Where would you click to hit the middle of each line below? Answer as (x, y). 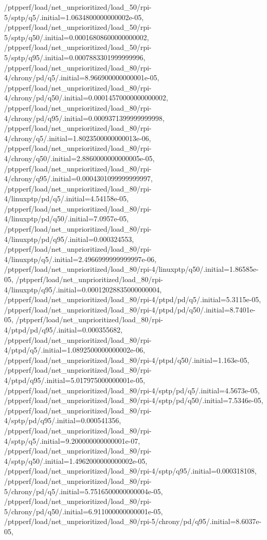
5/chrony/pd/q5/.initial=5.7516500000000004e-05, (84, 491)
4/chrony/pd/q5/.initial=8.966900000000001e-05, (82, 77)
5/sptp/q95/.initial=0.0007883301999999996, (75, 57)
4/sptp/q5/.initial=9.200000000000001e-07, (72, 440)
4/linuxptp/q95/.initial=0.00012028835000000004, (83, 289)
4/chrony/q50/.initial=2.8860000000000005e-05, (79, 158)
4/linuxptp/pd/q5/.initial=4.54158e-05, (66, 198)
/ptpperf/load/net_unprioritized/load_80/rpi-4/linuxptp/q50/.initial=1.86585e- (131, 269)
